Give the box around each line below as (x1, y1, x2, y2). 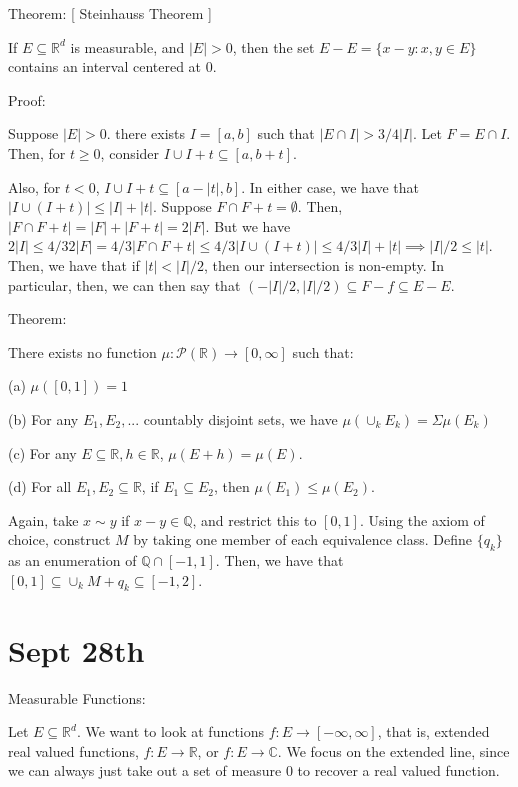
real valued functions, (8, 740, 139, 761)
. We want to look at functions (76, 721, 265, 742)
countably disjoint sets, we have (143, 408, 338, 429)
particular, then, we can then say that (8, 274, 241, 295)
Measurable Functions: (8, 687, 146, 708)
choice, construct (8, 529, 111, 550)
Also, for (8, 176, 61, 197)
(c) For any (8, 442, 77, 463)
